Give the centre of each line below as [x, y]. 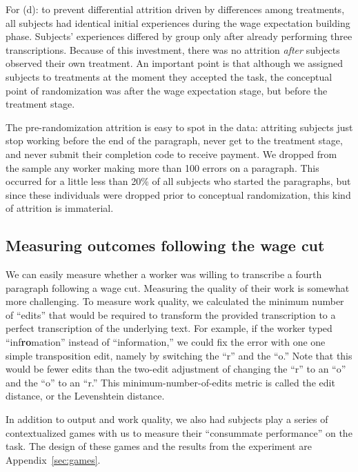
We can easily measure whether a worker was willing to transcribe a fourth [164, 274]
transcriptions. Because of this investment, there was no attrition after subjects [173, 49]
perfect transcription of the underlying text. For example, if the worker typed [169, 328]
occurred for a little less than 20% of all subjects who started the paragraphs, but [178, 181]
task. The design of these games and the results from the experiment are [159, 446]
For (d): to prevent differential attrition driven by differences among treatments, [175, 9]
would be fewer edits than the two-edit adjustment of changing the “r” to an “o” [176, 369]
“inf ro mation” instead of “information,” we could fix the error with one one [166, 342]
